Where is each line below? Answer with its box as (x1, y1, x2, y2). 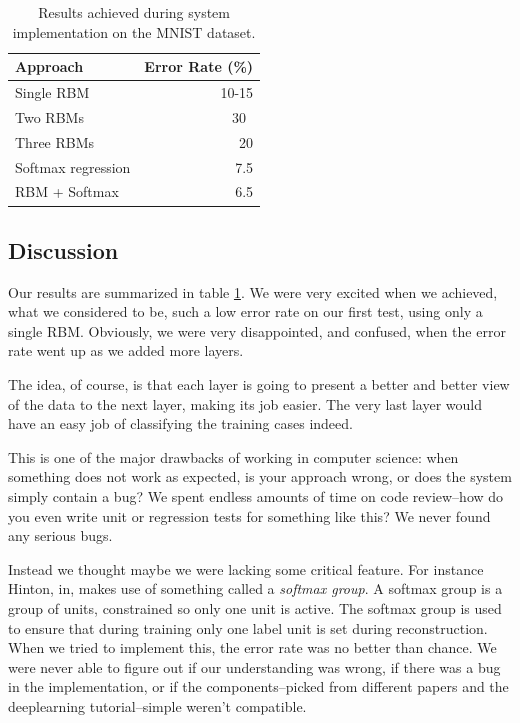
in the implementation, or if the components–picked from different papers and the (8, 676, 509, 697)
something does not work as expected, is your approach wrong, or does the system (8, 466, 512, 487)
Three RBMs (15, 131, 95, 152)
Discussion (8, 234, 119, 265)
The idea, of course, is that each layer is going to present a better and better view (8, 374, 510, 395)
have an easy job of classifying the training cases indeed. (8, 413, 353, 434)
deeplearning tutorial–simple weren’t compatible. (8, 695, 307, 716)
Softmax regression (15, 156, 131, 177)
